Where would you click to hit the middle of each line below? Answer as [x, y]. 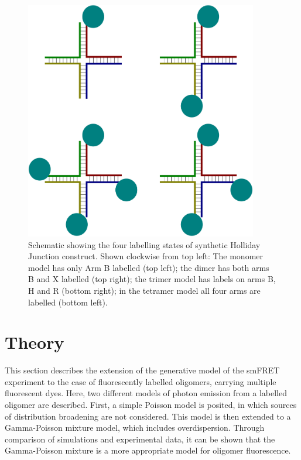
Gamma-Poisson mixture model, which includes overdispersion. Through [135, 428]
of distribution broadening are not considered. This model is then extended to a [148, 416]
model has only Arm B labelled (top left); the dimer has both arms [149, 267]
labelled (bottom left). [68, 302]
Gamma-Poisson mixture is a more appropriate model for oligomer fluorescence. [148, 450]
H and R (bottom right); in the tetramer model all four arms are [144, 290]
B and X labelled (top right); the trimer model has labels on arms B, [152, 279]
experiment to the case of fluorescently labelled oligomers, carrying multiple [141, 381]
